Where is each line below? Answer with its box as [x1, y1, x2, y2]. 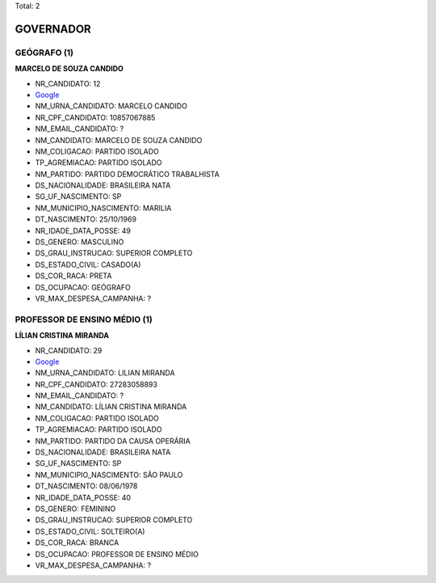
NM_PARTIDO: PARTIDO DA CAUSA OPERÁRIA [35, 436, 191, 446]
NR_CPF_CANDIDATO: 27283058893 [35, 379, 157, 389]
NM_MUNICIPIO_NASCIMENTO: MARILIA [35, 203, 172, 213]
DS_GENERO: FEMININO [35, 504, 116, 513]
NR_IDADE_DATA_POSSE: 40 [35, 492, 132, 502]
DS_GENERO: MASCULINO [35, 237, 124, 247]
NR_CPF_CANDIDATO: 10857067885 [35, 112, 156, 122]
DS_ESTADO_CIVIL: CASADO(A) [35, 260, 141, 269]
